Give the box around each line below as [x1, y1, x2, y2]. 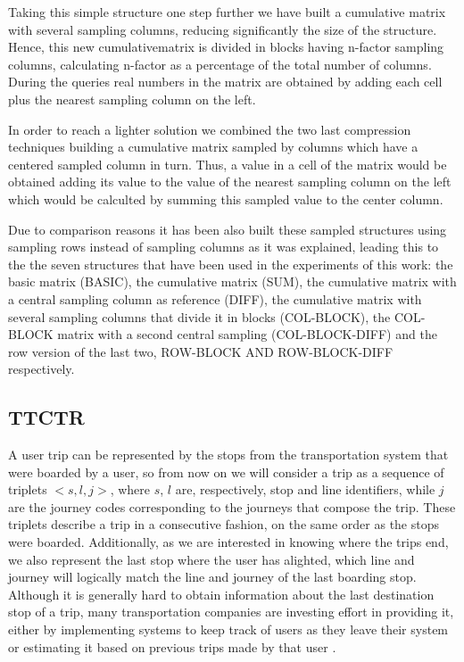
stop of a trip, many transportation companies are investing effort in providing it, [8, 602, 454, 621]
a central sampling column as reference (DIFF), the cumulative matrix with [8, 289, 422, 308]
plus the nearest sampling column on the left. [8, 89, 256, 108]
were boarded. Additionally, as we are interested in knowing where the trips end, [8, 533, 449, 551]
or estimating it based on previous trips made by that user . [8, 637, 336, 656]
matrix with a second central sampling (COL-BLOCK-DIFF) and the [57, 325, 437, 343]
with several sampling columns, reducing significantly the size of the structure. [8, 20, 437, 38]
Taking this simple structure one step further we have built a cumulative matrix [8, 3, 446, 21]
